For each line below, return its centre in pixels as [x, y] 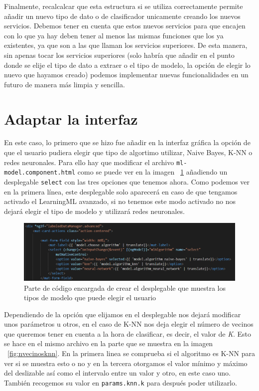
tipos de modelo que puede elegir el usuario [90, 297]
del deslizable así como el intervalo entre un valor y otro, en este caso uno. [118, 373]
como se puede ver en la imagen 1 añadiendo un [152, 172]
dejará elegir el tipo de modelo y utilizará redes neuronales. [94, 211]
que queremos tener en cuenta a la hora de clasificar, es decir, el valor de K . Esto [128, 333]
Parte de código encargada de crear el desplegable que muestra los [125, 288]
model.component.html [40, 173]
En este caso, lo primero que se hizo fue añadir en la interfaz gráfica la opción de [127, 142]
